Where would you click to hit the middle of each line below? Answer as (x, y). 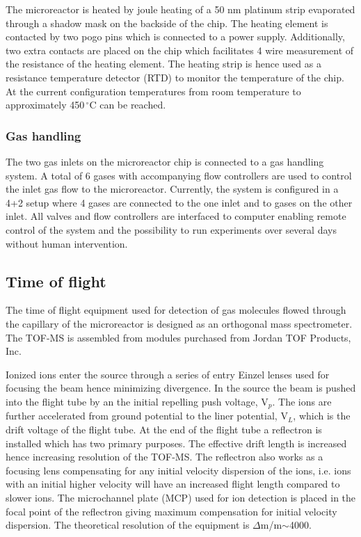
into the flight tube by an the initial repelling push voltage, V (137, 401)
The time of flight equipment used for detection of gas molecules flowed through (176, 310)
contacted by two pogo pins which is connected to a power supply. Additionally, (175, 37)
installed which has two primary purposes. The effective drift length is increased (176, 443)
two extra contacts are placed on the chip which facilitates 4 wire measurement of (180, 50)
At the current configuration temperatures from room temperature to (153, 91)
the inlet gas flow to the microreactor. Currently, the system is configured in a (172, 189)
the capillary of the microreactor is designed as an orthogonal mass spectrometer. (179, 323)
